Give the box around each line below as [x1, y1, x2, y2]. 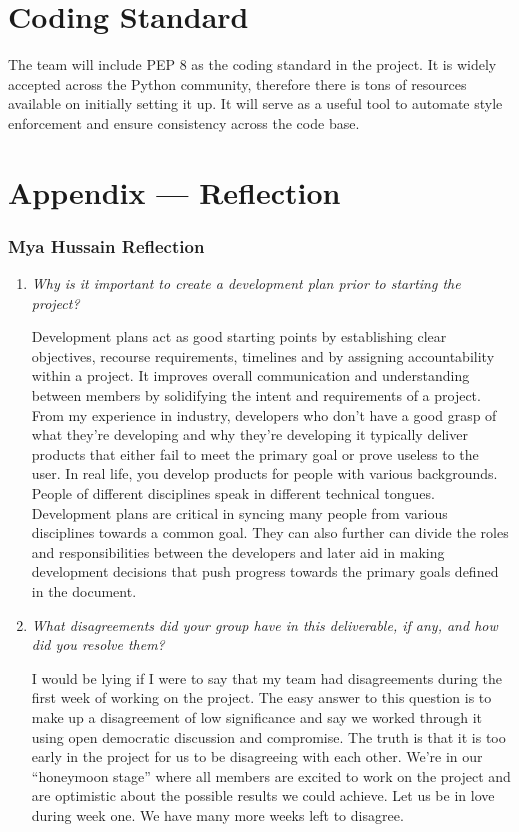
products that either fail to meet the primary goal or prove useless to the [31, 443, 479, 464]
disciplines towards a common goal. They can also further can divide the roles [31, 522, 509, 543]
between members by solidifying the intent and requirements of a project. [31, 385, 481, 406]
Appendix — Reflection [8, 171, 341, 212]
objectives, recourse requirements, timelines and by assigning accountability [31, 345, 495, 366]
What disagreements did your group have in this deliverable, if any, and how [31, 614, 498, 635]
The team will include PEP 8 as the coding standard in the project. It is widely [8, 54, 497, 75]
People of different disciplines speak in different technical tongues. [31, 483, 435, 504]
